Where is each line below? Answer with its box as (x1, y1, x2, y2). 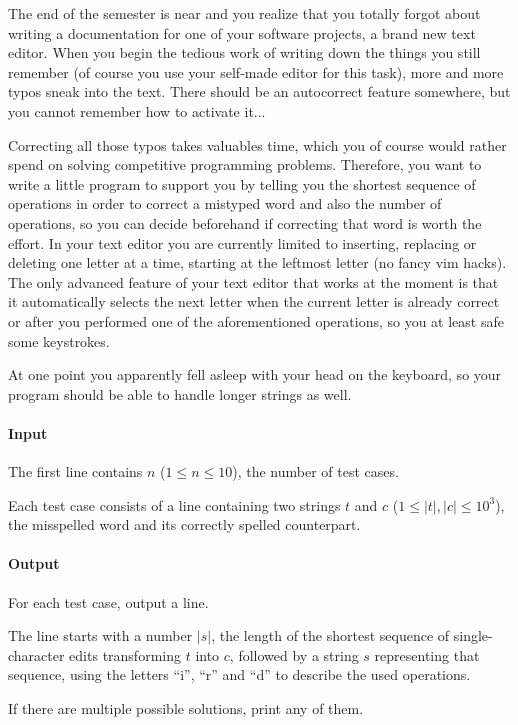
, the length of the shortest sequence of (211, 625, 450, 646)
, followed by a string (229, 644, 359, 665)
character (8, 644, 65, 665)
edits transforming (69, 644, 181, 665)
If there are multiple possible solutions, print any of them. (8, 698, 364, 719)
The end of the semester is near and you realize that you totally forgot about (8, 3, 481, 23)
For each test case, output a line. (8, 591, 209, 612)
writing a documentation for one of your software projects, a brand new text (8, 22, 476, 43)
